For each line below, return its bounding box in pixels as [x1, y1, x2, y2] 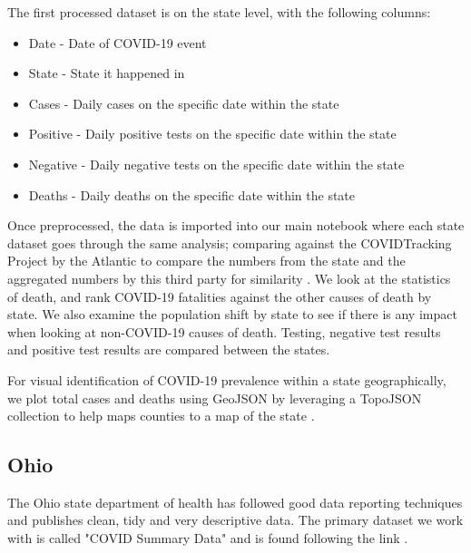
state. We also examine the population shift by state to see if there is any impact [7, 305, 457, 324]
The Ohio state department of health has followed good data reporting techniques [7, 492, 463, 511]
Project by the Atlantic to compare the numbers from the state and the [7, 251, 406, 270]
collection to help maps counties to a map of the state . [7, 406, 315, 425]
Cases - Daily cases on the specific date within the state [28, 93, 339, 112]
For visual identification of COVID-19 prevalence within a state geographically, [7, 370, 446, 389]
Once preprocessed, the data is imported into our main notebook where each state [7, 216, 465, 235]
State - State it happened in [28, 63, 185, 82]
